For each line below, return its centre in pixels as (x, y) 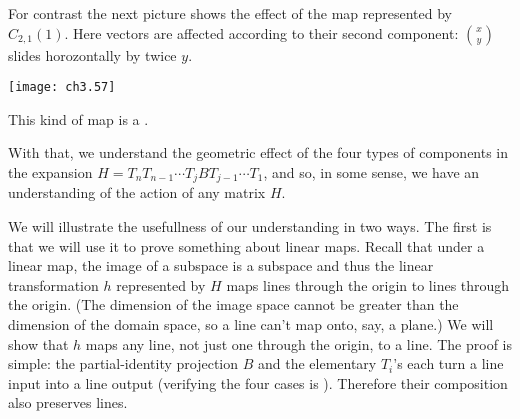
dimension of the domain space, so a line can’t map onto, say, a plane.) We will (251, 324)
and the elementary (317, 363)
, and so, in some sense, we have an (371, 172)
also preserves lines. (68, 402)
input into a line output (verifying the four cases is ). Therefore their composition (258, 382)
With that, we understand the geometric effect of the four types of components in (258, 152)
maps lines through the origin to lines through (368, 284)
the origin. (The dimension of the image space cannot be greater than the (233, 304)
